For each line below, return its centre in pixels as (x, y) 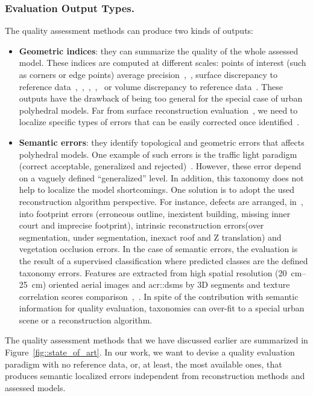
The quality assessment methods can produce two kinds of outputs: (129, 31)
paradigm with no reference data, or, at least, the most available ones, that (144, 364)
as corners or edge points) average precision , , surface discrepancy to (148, 74)
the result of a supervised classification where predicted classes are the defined (163, 260)
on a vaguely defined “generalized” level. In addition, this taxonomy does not (161, 177)
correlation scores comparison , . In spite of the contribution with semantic (159, 296)
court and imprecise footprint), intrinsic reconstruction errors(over (141, 225)
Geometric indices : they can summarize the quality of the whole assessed (159, 50)
